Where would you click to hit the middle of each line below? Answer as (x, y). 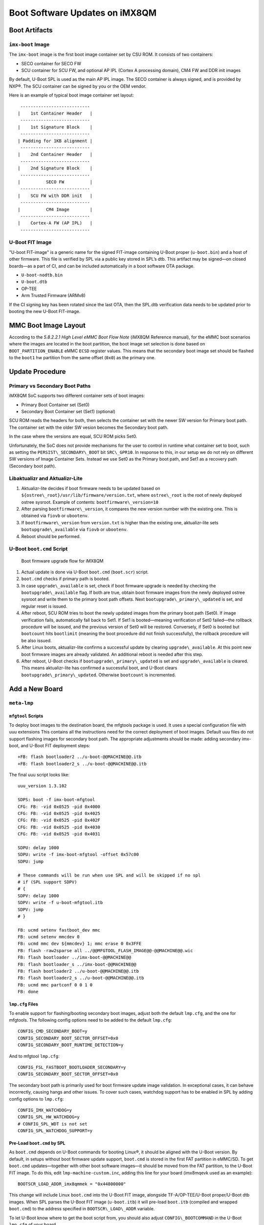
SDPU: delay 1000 (38, 848)
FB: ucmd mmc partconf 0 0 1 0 (55, 985)
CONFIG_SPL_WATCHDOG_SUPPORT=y (55, 1131)
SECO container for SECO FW (51, 63)
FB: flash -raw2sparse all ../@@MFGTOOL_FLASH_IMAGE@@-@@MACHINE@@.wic (105, 950)
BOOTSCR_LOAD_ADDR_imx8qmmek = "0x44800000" (72, 1184)
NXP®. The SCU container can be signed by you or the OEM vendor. (78, 86)
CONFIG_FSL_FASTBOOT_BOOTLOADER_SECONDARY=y (72, 1067)
